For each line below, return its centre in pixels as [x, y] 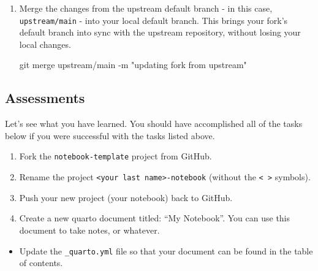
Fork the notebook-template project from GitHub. [115, 156]
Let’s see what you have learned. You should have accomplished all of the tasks [154, 124]
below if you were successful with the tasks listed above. [110, 135]
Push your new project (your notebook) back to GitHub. [126, 197]
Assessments [45, 98]
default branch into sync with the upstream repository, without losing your [160, 32]
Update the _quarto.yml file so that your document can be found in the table [166, 250]
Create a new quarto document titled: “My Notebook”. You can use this [155, 218]
